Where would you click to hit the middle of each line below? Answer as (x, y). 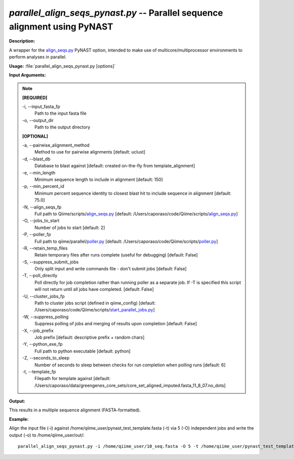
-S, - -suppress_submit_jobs (50, 262)
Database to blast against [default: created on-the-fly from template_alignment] (115, 166)
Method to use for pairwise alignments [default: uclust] (90, 152)
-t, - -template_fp (39, 371)
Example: (19, 419)
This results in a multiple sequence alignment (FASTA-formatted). (75, 410)
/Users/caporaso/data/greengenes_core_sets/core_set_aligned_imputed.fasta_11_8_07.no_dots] (130, 385)
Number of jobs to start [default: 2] (70, 228)
